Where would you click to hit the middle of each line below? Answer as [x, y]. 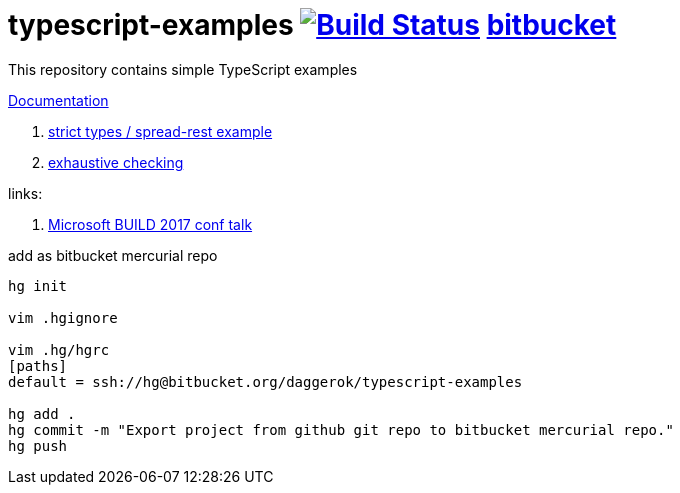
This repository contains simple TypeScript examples [183, 69]
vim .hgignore [63, 317]
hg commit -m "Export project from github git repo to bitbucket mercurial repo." [341, 429]
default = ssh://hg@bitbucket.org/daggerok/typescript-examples [265, 381]
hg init [38, 285]
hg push [38, 445]
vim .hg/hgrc [59, 349]
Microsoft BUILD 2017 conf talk [150, 224]
